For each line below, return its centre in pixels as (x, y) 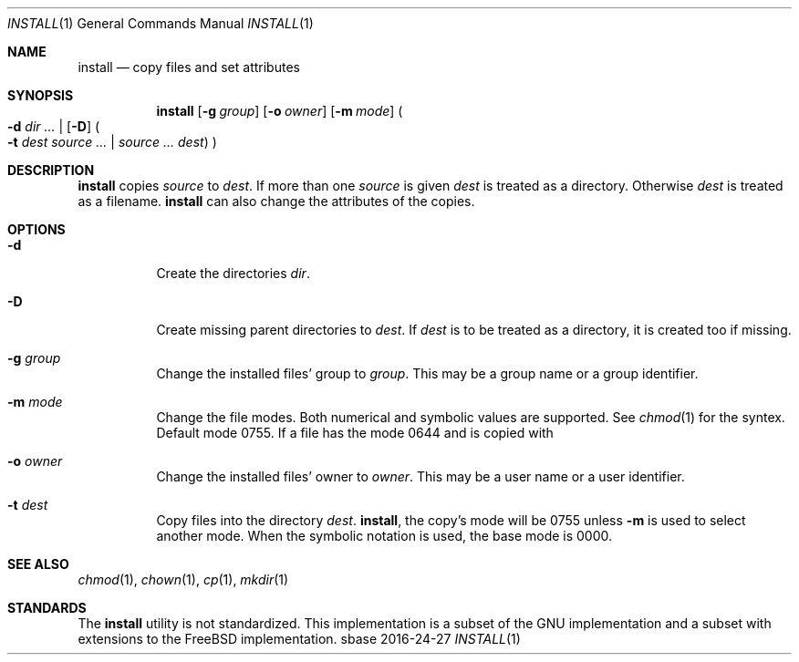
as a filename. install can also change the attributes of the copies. (276, 201)
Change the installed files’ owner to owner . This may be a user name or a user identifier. (420, 476)
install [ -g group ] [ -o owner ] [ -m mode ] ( (280, 111)
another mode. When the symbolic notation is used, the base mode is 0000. (384, 536)
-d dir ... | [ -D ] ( (54, 126)
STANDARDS (47, 608)
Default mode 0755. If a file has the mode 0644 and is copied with (355, 433)
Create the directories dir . (233, 273)
